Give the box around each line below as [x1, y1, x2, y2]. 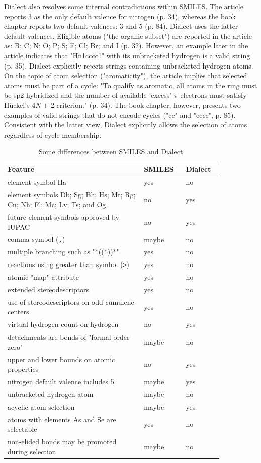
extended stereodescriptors [8, 284, 90, 294]
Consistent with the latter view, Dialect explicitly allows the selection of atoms [4, 119, 247, 130]
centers [8, 306, 29, 317]
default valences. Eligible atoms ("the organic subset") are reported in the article [4, 30, 252, 41]
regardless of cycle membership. [4, 129, 102, 140]
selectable [8, 424, 37, 434]
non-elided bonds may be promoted [8, 436, 117, 446]
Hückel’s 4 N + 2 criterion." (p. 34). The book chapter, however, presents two [4, 99, 241, 110]
